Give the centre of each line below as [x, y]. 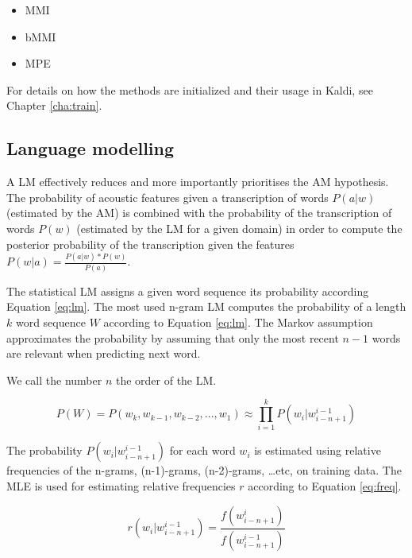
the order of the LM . [166, 380]
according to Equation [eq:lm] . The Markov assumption [238, 322]
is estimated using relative [318, 450]
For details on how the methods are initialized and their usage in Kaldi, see [190, 89]
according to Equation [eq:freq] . [325, 486]
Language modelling [90, 148]
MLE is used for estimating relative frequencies [121, 486]
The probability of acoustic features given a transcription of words [167, 197]
